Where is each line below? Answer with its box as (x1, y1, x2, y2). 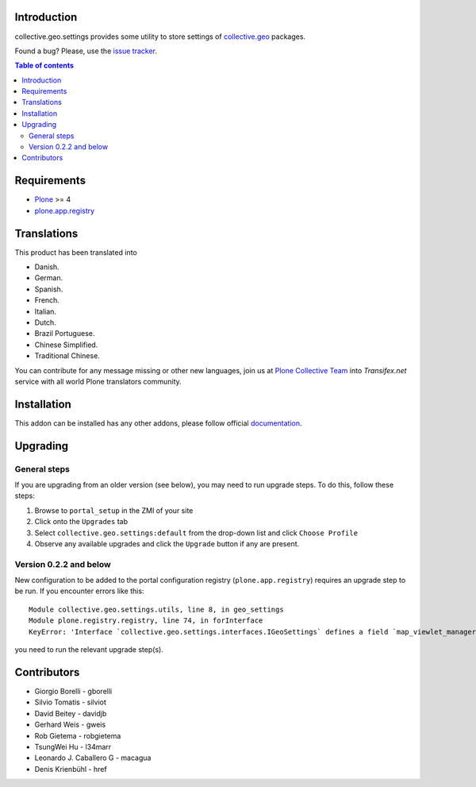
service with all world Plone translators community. (14, 376, 182, 386)
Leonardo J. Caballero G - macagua (34, 753, 152, 762)
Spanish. (34, 284, 63, 294)
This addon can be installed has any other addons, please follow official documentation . (14, 418, 302, 428)
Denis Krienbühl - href (34, 764, 107, 773)
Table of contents (14, 60, 75, 71)
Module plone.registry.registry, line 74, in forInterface (29, 616, 263, 625)
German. (34, 273, 63, 283)
